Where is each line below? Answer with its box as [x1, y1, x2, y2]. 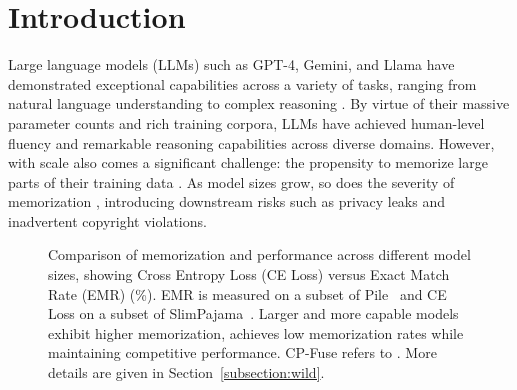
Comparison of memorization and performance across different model [48, 244, 471, 265]
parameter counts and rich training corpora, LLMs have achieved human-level [8, 112, 485, 133]
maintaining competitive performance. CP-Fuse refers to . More [48, 342, 437, 363]
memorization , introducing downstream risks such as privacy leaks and [8, 191, 445, 212]
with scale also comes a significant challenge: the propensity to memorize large [8, 152, 488, 173]
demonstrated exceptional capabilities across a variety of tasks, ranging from [8, 73, 477, 94]
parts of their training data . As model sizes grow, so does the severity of [8, 171, 455, 192]
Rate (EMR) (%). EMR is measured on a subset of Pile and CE [48, 283, 447, 304]
